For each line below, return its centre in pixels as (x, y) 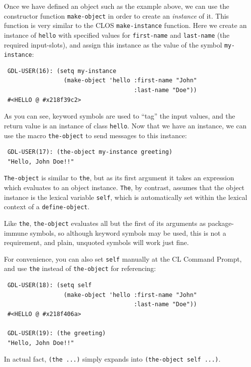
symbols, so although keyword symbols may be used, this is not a (128, 232)
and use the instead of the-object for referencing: (80, 268)
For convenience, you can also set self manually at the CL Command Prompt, (123, 258)
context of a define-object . (47, 207)
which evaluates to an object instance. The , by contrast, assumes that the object (124, 187)
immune (16, 232)
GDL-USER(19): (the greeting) (57, 333)
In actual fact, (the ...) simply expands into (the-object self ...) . (112, 359)
